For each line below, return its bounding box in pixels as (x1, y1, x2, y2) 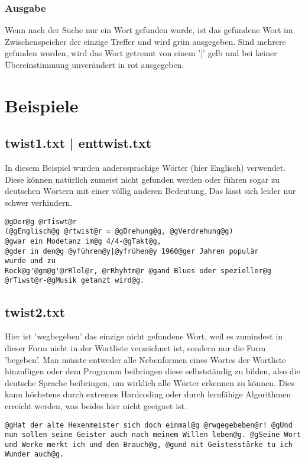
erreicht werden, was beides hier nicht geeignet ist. (5, 399, 187, 412)
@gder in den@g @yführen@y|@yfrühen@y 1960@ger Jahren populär (5, 247, 259, 255)
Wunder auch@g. (5, 450, 64, 459)
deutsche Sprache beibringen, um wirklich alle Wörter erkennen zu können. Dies (5, 376, 294, 388)
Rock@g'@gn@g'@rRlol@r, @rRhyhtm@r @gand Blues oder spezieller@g (5, 266, 272, 275)
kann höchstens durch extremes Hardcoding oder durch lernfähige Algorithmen (5, 388, 291, 400)
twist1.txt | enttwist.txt (5, 134, 152, 152)
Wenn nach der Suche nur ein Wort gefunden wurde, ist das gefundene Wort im (5, 24, 293, 36)
